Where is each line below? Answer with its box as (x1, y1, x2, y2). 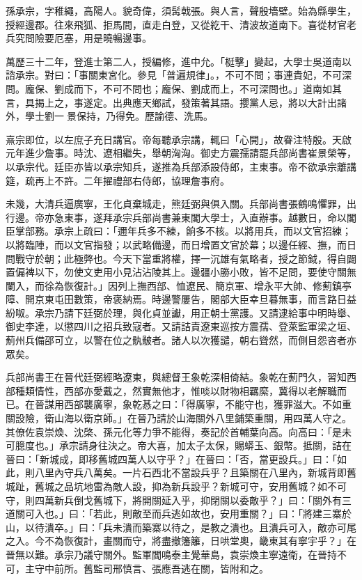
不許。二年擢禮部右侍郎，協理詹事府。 (54, 173, 230, 187)
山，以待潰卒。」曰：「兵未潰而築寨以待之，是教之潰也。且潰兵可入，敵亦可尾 (6, 519, 356, 534)
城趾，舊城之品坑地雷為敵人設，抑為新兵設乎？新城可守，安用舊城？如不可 (6, 479, 347, 493)
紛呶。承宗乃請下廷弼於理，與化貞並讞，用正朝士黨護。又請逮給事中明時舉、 (6, 305, 356, 320)
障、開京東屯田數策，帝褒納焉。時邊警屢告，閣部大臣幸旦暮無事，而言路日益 (6, 292, 356, 306)
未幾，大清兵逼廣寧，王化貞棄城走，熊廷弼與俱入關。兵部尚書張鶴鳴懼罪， (6, 196, 347, 211)
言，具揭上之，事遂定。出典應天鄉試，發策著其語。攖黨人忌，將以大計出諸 (6, 95, 347, 109)
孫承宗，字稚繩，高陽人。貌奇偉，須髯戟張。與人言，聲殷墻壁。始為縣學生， (6, 3, 356, 17)
